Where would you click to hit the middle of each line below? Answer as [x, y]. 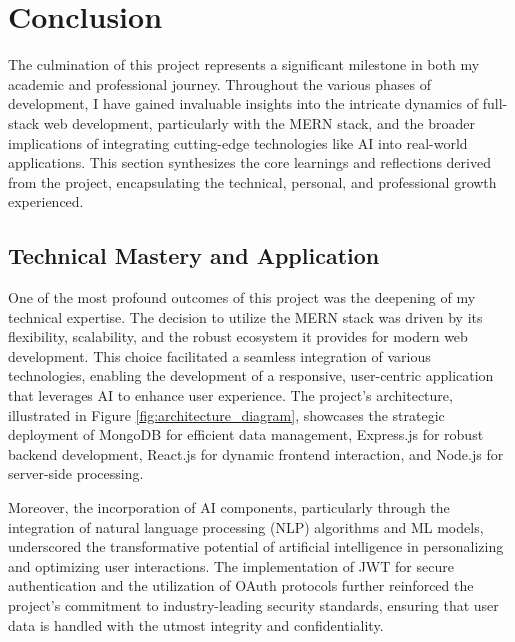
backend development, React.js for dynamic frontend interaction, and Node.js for [256, 453]
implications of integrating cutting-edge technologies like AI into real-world [238, 142]
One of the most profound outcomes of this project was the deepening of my [242, 297]
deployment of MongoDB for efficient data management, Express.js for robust [246, 434]
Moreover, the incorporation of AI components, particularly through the [229, 507]
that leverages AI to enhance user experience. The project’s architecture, [230, 395]
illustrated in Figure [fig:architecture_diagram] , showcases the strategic [226, 414]
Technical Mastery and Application [194, 255]
